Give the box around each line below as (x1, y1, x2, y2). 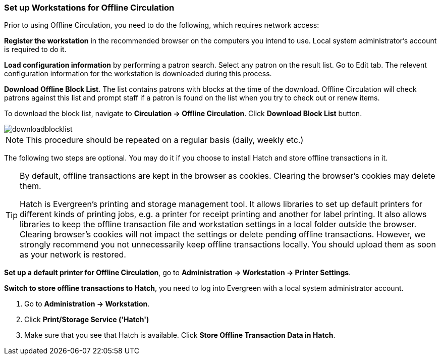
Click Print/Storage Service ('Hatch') (24, 315, 149, 324)
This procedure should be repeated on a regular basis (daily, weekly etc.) (26, 135, 304, 145)
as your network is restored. (20, 249, 126, 260)
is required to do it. (4, 45, 67, 54)
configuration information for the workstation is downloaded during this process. (4, 69, 272, 78)
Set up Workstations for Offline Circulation (4, 3, 175, 13)
